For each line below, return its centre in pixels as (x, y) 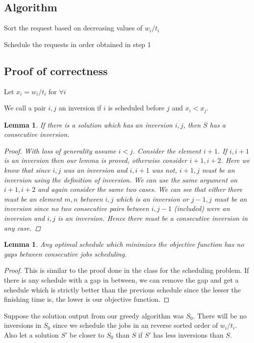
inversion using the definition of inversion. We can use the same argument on (121, 179)
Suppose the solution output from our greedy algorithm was (94, 315)
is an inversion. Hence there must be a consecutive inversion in (153, 218)
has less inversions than (188, 334)
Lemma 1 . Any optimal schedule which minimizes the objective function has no (124, 244)
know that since (27, 170)
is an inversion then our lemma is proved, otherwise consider (96, 160)
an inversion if (80, 108)
